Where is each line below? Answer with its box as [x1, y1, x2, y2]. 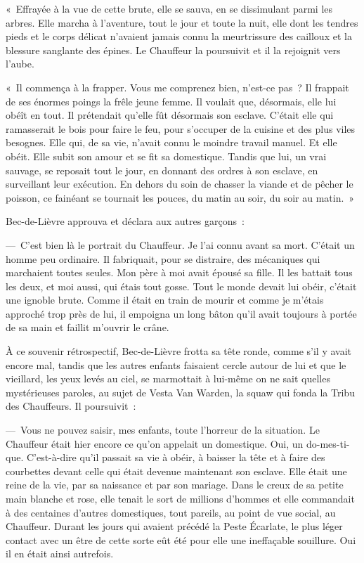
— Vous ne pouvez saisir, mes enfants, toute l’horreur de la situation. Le [6, 422, 320, 437]
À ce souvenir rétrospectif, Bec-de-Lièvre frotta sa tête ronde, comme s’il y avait [6, 344, 352, 358]
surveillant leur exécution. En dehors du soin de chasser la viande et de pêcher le [6, 176, 353, 191]
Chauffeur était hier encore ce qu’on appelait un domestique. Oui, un [6, 436, 304, 451]
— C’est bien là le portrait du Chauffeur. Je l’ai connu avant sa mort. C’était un [6, 237, 355, 252]
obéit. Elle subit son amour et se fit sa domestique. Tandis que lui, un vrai [6, 148, 327, 163]
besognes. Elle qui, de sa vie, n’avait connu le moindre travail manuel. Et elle [6, 135, 337, 150]
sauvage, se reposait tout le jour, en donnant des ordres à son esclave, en [6, 162, 318, 177]
